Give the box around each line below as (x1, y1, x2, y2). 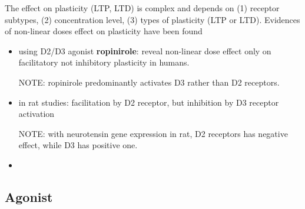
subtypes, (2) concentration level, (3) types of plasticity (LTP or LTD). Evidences (5, 13, 300, 25)
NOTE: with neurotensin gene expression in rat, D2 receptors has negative (18, 127, 288, 139)
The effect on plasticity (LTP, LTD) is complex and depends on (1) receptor (5, 2, 280, 14)
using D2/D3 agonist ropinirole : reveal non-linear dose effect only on (18, 44, 271, 57)
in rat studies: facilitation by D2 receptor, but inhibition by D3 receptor (18, 96, 279, 108)
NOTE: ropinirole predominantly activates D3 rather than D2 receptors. (18, 76, 280, 88)
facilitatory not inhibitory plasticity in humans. (18, 56, 190, 68)
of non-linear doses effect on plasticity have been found (5, 25, 203, 37)
